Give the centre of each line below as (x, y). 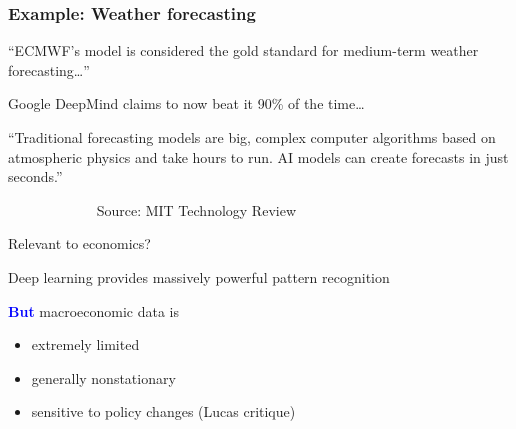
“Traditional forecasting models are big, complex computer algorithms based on (252, 137)
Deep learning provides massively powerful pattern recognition (199, 276)
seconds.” (35, 176)
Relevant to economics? (79, 243)
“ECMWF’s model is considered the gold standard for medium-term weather (243, 50)
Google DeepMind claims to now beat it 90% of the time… (186, 103)
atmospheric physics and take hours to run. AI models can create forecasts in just (258, 156)
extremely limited (85, 344)
